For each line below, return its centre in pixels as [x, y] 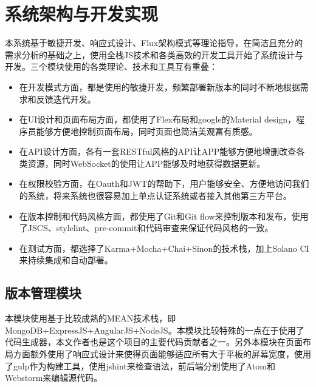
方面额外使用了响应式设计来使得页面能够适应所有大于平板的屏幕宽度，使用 [162, 354]
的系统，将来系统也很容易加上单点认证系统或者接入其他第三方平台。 [155, 196]
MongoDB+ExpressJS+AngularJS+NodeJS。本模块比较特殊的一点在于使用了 [155, 330]
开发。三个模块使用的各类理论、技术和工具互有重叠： [111, 66]
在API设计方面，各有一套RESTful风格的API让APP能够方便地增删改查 [158, 151]
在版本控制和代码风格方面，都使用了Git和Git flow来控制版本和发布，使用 [164, 216]
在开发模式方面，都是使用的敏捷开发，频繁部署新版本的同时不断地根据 [160, 86]
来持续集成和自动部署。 [66, 260]
